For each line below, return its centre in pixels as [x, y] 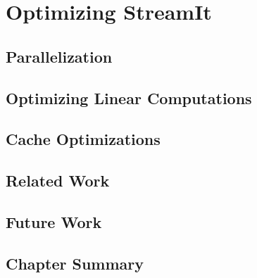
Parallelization [59, 56]
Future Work [54, 221]
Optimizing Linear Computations [129, 97]
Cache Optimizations [83, 139]
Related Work [58, 181]
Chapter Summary [75, 263]
